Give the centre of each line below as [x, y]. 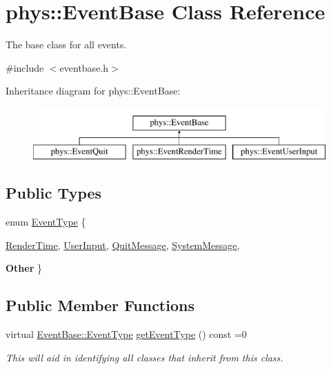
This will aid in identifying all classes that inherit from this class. [144, 357]
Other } [24, 268]
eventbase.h [84, 67]
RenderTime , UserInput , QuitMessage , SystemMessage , [123, 245]
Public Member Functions [100, 305]
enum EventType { [46, 222]
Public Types [54, 193]
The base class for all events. [66, 44]
